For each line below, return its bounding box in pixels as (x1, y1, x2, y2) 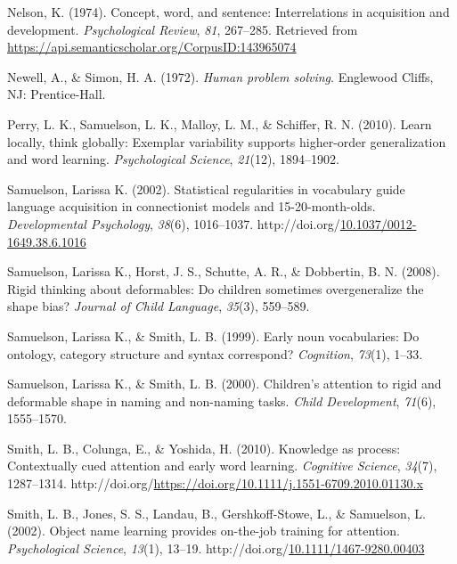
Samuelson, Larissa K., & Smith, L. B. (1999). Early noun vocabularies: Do (7, 326, 420, 345)
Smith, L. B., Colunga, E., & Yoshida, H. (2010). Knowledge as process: (7, 438, 401, 457)
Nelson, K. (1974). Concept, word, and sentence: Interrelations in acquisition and (7, 3, 450, 20)
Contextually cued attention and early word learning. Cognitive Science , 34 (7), (7, 456, 437, 475)
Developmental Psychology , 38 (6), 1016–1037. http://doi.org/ (7, 214, 340, 233)
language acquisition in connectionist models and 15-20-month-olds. (7, 197, 376, 216)
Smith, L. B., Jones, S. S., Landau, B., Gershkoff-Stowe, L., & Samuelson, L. (7, 503, 426, 522)
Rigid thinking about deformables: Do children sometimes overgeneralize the (7, 279, 424, 298)
